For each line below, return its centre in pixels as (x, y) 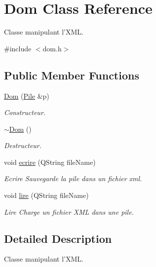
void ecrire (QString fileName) (50, 162)
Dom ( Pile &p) (27, 95)
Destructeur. (23, 145)
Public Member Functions (72, 75)
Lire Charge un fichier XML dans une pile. (69, 211)
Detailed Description (58, 238)
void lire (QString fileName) (46, 195)
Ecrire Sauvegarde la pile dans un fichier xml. (73, 178)
